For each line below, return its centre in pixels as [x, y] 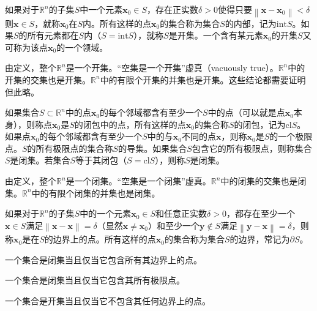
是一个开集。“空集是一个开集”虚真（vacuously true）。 [172, 68]
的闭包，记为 [260, 124]
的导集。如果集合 [153, 148]
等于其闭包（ [101, 160]
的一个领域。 [82, 47]
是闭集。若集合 [40, 160]
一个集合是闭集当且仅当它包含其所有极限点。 [95, 280]
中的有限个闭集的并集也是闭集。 [96, 193]
